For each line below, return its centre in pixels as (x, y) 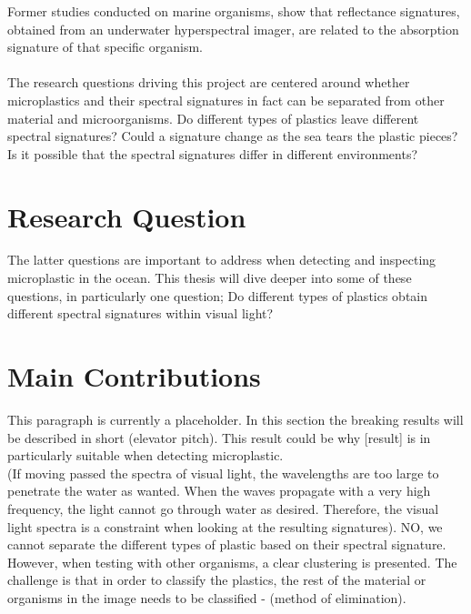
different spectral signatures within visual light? (140, 313)
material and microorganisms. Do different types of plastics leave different (213, 118)
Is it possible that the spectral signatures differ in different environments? (213, 153)
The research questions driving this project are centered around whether (209, 82)
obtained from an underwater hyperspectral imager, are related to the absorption (233, 29)
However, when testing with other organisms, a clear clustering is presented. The (232, 562)
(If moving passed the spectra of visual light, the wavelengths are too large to (223, 473)
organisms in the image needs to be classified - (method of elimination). (207, 597)
